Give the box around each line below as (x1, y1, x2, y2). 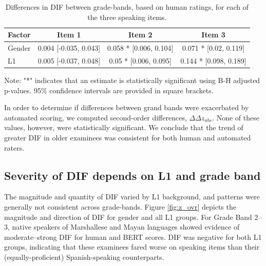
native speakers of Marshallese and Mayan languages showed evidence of (12, 221, 240, 232)
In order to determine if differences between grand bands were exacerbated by (4, 102, 249, 113)
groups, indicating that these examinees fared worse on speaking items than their (4, 241, 260, 252)
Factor (8, 29, 31, 40)
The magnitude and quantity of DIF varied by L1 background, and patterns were (4, 191, 260, 202)
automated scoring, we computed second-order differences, (4, 112, 187, 122)
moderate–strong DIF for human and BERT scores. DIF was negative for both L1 (4, 231, 262, 242)
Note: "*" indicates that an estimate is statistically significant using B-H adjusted (4, 74, 260, 85)
